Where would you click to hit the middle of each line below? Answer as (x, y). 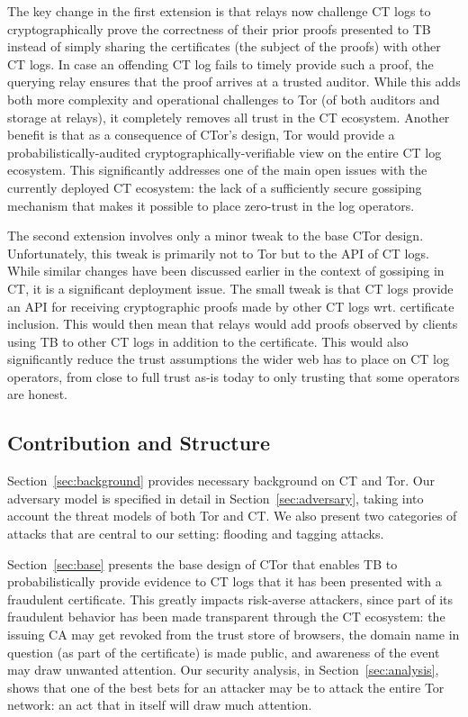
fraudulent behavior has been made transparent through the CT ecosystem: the (226, 617)
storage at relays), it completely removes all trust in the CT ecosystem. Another (229, 117)
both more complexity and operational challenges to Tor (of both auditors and (224, 99)
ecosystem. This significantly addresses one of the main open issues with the (217, 170)
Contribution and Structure (139, 443)
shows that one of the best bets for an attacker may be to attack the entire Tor (226, 687)
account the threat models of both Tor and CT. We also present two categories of (232, 516)
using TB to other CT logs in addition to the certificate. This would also (208, 341)
